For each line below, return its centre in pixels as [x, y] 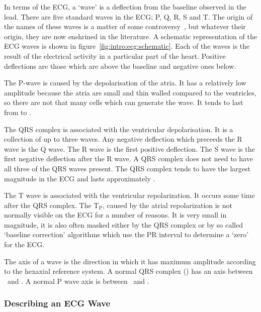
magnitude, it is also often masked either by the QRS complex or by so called [123, 224]
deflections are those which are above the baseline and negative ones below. [120, 66]
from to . [18, 112]
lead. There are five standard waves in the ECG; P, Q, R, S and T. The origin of [128, 16]
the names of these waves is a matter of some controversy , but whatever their [125, 26]
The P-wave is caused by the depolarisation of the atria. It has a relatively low [125, 83]
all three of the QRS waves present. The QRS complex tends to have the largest [127, 168]
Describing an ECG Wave [57, 303]
